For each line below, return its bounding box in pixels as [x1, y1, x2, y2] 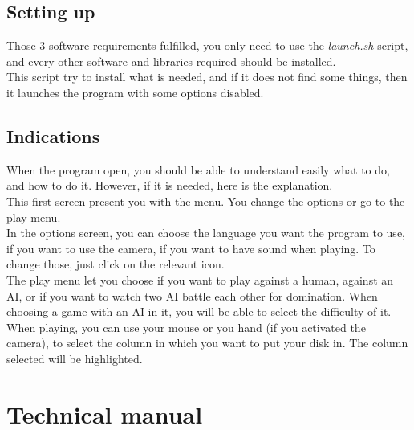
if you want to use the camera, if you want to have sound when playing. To [6, 240, 375, 256]
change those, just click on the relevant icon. [6, 256, 225, 272]
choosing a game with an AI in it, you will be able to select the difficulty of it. [6, 303, 392, 320]
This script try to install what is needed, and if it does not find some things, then [6, 68, 408, 85]
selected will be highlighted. [6, 350, 143, 367]
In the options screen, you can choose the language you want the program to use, [6, 224, 405, 241]
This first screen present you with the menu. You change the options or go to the [6, 192, 405, 209]
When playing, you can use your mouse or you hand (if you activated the [6, 318, 366, 335]
